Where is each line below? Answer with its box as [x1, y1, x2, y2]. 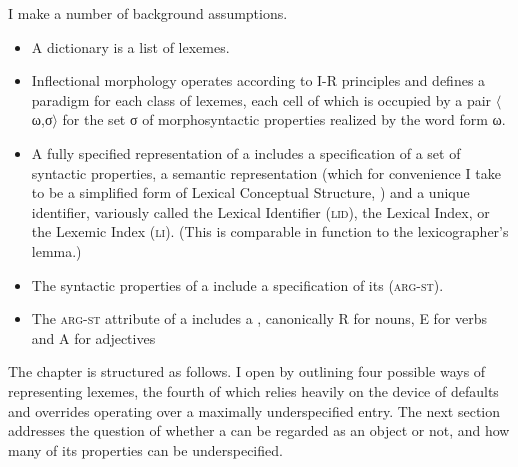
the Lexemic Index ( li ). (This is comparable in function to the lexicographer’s [31, 221, 509, 242]
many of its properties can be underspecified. [8, 439, 283, 460]
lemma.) [31, 240, 82, 261]
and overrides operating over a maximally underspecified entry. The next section [8, 400, 501, 421]
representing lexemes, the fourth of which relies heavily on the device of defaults [8, 380, 499, 401]
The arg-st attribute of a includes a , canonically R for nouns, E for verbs [31, 308, 488, 329]
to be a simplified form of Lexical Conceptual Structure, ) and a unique [31, 182, 470, 203]
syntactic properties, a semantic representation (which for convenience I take [31, 162, 501, 183]
